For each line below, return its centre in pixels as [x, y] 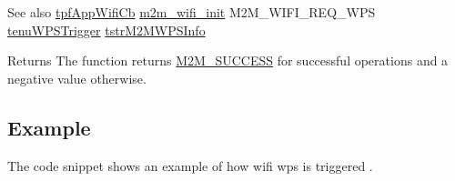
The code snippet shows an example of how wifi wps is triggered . [190, 165]
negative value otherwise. [77, 78]
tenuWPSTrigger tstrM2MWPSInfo [106, 30]
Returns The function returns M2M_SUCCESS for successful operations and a [228, 60]
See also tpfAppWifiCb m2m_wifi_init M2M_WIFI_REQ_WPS [192, 12]
